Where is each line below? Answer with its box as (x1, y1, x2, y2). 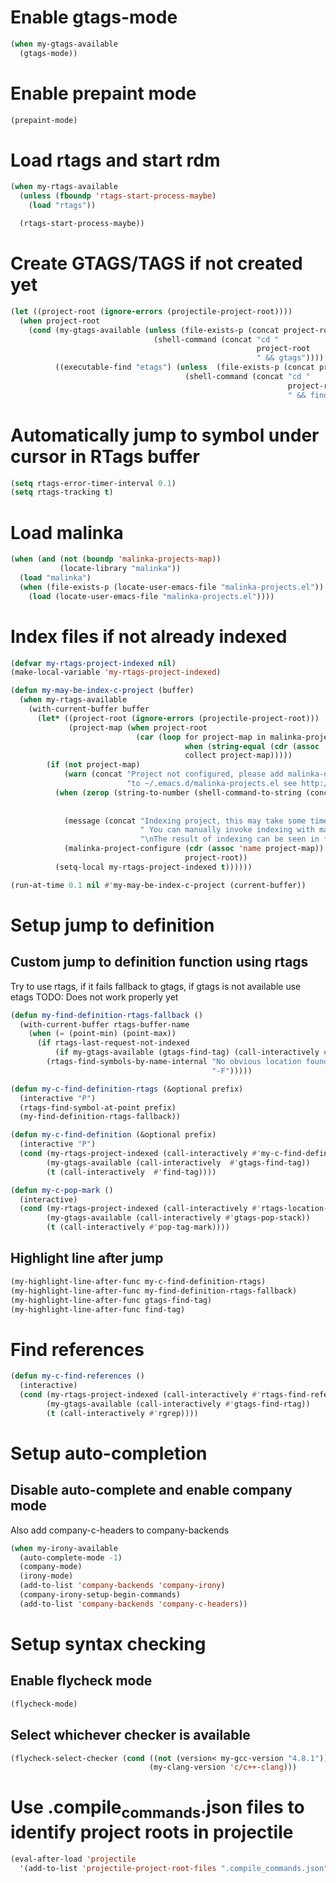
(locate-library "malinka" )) (59, 564, 182, 574)
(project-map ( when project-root (68, 722, 208, 733)
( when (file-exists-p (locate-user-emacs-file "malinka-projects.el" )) (19, 582, 325, 592)
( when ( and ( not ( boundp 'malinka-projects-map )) (10, 554, 222, 565)
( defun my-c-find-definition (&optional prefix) (10, 1130, 217, 1140)
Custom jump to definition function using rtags (10, 954, 309, 971)
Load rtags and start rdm (10, 149, 221, 171)
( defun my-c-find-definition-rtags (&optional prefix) (10, 1084, 244, 1094)
